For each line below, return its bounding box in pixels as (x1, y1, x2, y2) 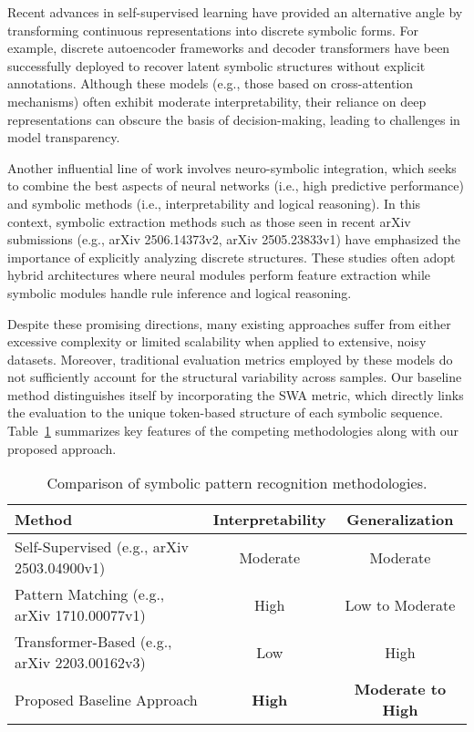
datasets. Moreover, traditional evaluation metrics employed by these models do (7, 349, 453, 368)
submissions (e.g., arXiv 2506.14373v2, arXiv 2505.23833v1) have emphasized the (7, 230, 461, 249)
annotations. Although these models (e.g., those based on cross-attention (7, 74, 414, 93)
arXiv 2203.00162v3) (15, 652, 146, 674)
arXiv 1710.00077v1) (15, 604, 146, 626)
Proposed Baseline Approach (15, 688, 198, 710)
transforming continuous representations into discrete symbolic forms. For (7, 20, 418, 39)
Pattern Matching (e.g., (15, 583, 165, 605)
